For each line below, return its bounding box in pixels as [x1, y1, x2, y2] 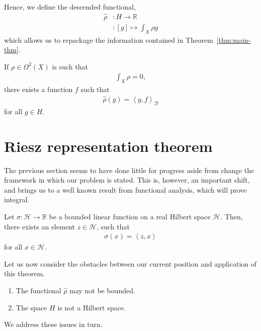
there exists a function [4, 84, 73, 95]
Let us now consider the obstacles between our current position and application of [4, 258, 257, 269]
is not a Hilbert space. [57, 302, 126, 312]
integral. [4, 194, 30, 205]
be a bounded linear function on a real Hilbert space [49, 211, 211, 222]
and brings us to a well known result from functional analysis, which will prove [4, 184, 247, 195]
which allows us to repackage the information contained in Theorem [4, 34, 213, 45]
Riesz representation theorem [4, 135, 213, 156]
